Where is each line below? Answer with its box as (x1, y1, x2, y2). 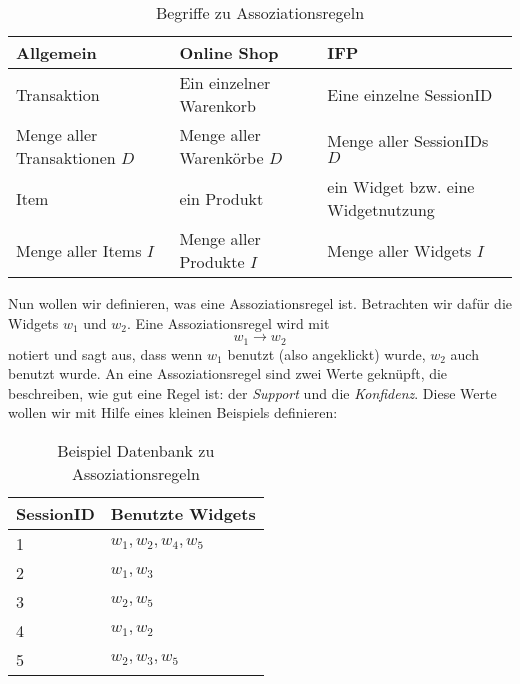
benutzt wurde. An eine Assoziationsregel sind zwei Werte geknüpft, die (8, 363, 448, 384)
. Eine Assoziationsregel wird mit (127, 312, 330, 333)
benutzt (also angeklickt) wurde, (227, 343, 426, 364)
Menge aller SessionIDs (327, 129, 489, 152)
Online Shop (179, 41, 279, 64)
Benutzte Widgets (110, 502, 256, 526)
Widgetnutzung (327, 198, 435, 221)
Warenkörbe (179, 146, 264, 169)
